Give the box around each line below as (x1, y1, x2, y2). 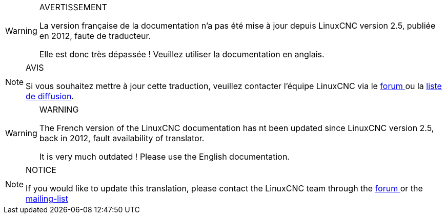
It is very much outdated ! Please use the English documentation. (39, 151, 290, 162)
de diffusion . (26, 91, 74, 101)
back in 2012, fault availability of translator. (39, 133, 205, 143)
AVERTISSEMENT (39, 2, 107, 12)
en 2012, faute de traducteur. (39, 31, 151, 41)
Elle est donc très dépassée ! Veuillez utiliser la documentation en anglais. (39, 49, 325, 59)
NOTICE (26, 165, 56, 175)
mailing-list (26, 193, 68, 204)
